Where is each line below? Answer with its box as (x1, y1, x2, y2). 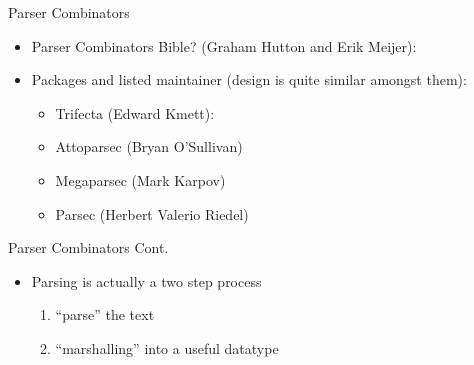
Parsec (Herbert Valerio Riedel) (55, 203, 249, 224)
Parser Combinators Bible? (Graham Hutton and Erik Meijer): (31, 35, 417, 56)
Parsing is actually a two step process (31, 270, 262, 291)
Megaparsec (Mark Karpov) (55, 169, 226, 190)
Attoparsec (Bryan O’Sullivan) (55, 136, 243, 157)
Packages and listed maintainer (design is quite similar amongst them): (31, 69, 467, 90)
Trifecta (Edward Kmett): (55, 102, 215, 123)
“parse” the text (55, 304, 155, 325)
